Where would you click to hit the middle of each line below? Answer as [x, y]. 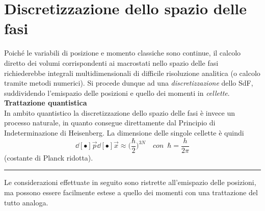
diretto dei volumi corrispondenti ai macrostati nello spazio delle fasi [111, 62]
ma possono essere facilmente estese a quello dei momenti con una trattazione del [131, 192]
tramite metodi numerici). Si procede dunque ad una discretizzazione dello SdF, [129, 83]
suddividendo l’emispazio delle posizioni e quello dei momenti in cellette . [117, 93]
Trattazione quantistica [46, 103]
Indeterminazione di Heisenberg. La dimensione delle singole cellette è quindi [124, 133]
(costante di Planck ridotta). [49, 157]
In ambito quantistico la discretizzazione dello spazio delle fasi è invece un [120, 112]
